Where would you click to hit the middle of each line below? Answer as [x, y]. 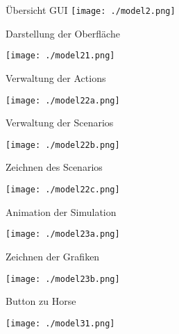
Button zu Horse [41, 301]
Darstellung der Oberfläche [63, 33]
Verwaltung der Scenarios [60, 123]
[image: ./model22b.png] [63, 145]
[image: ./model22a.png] [63, 100]
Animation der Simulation [61, 211]
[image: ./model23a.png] [63, 234]
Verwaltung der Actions [56, 77]
